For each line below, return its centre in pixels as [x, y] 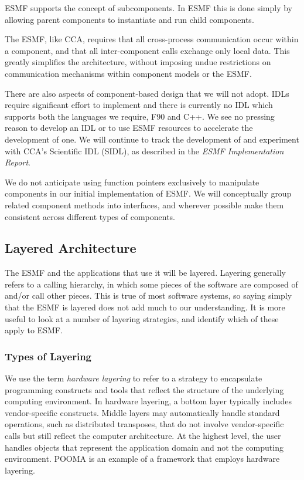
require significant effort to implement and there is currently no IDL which [139, 105]
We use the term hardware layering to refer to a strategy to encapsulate [134, 378]
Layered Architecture [71, 248]
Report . [18, 162]
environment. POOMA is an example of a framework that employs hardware [142, 459]
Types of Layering [48, 356]
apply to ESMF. [34, 330]
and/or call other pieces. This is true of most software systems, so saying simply [148, 295]
